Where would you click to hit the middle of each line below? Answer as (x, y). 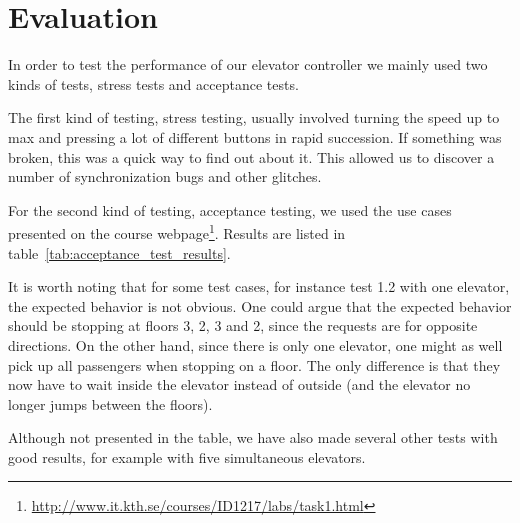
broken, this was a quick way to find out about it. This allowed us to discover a (251, 156)
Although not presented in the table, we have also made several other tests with (253, 437)
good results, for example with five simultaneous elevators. (187, 456)
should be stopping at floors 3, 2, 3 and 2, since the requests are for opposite (243, 325)
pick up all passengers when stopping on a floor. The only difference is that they (254, 364)
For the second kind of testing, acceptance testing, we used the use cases (230, 209)
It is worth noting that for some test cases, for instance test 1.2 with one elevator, (259, 286)
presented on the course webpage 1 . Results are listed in (177, 231)
